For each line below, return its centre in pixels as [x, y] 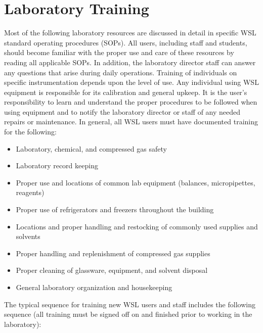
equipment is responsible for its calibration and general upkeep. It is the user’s [126, 92]
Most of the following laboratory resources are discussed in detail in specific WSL [130, 33]
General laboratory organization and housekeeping [94, 287]
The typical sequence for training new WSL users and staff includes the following [130, 304]
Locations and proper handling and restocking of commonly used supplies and [137, 226]
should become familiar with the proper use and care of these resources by [119, 52]
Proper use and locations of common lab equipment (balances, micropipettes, [136, 182]
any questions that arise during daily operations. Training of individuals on [121, 72]
